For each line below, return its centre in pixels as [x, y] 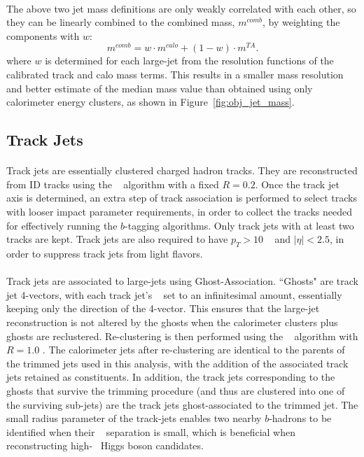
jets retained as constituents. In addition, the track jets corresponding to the [171, 377]
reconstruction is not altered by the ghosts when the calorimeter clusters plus [172, 322]
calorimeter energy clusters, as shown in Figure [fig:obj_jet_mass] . [150, 102]
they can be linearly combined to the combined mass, [121, 22]
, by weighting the [301, 22]
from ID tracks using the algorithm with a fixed [113, 184]
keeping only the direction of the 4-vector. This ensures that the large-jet [163, 308]
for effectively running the [62, 225]
